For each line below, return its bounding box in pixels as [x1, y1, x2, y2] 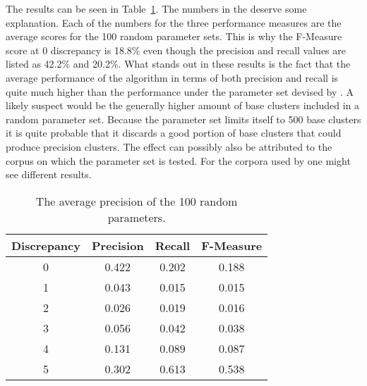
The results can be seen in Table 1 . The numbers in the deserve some [6, 1, 307, 15]
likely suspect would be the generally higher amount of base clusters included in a [6, 98, 360, 113]
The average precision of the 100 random [35, 192, 238, 209]
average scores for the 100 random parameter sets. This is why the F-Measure [6, 29, 342, 44]
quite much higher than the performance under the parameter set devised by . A [6, 84, 354, 99]
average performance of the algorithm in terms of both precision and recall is [6, 70, 339, 85]
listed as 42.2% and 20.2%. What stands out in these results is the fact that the [6, 56, 351, 71]
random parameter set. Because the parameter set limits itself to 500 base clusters [6, 111, 361, 126]
